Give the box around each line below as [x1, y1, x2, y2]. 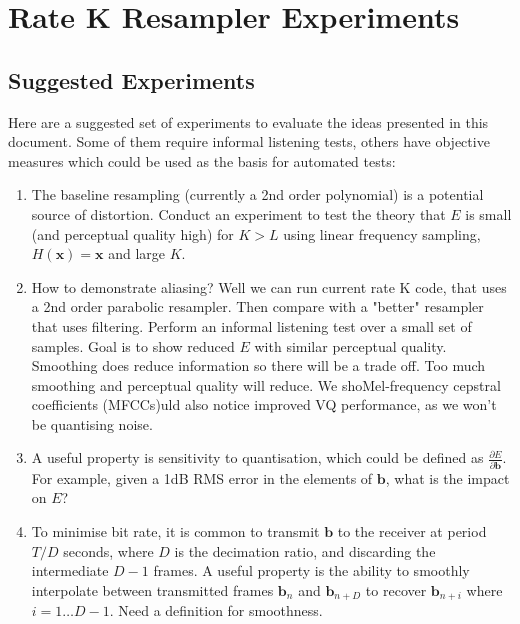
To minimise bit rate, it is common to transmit [31, 520, 320, 541]
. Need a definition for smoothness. [109, 600, 323, 621]
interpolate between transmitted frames [31, 579, 274, 600]
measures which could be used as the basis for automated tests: [8, 150, 396, 171]
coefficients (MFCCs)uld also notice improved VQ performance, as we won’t [31, 394, 497, 415]
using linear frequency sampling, [283, 223, 481, 244]
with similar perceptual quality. [254, 335, 447, 356]
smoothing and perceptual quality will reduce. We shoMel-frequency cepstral [31, 374, 501, 395]
